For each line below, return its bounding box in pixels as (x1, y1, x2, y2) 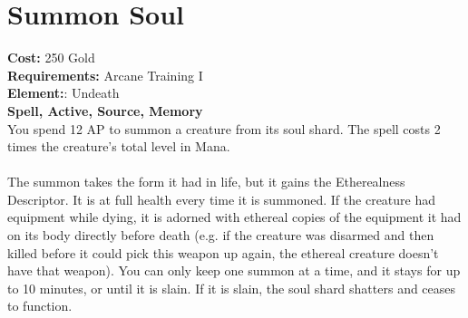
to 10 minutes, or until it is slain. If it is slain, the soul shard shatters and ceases (7, 278, 456, 297)
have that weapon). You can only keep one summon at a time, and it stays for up (7, 261, 461, 280)
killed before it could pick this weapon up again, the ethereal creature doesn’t (7, 243, 439, 262)
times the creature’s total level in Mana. (7, 137, 230, 156)
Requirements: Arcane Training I (7, 65, 203, 84)
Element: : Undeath (7, 83, 120, 102)
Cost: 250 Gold (7, 48, 95, 67)
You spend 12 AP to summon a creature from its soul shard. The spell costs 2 (7, 119, 441, 138)
